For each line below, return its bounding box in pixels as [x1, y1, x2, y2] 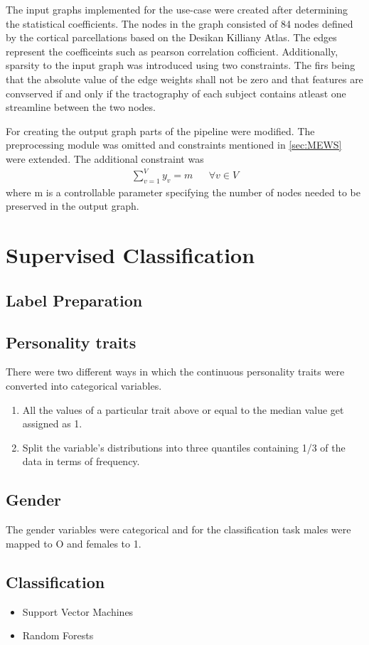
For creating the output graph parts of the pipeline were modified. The [6, 123, 315, 138]
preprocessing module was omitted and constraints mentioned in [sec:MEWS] [6, 137, 342, 152]
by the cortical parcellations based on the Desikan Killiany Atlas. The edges [6, 30, 337, 45]
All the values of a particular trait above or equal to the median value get [22, 402, 344, 417]
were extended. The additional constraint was [6, 151, 204, 166]
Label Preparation [6, 289, 143, 311]
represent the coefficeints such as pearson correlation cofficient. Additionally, [6, 43, 338, 58]
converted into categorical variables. [6, 378, 162, 393]
